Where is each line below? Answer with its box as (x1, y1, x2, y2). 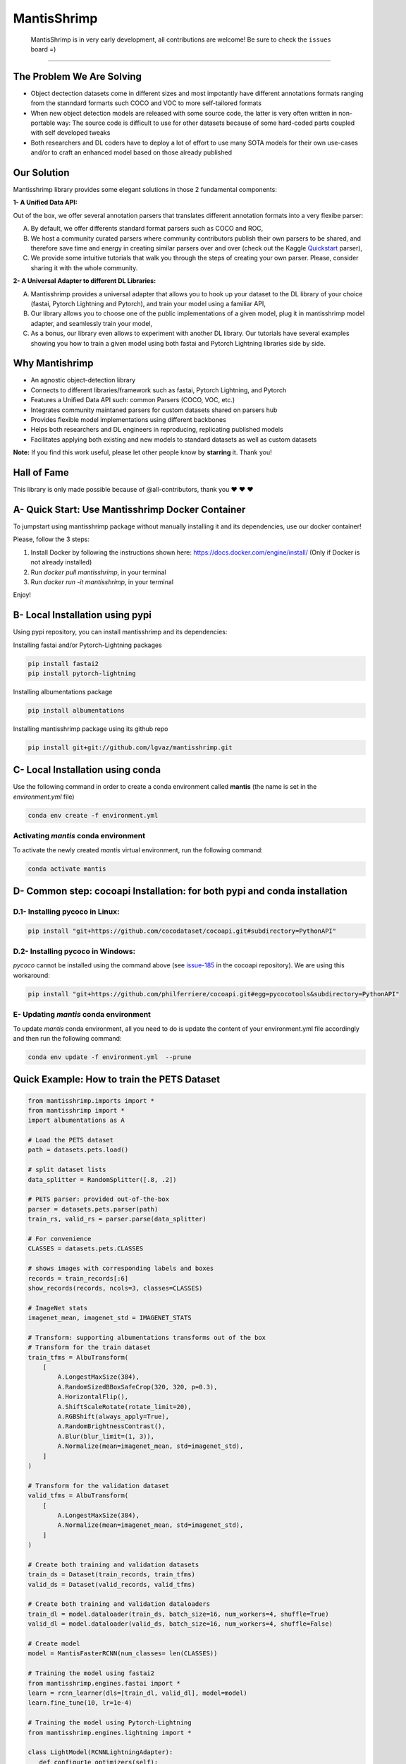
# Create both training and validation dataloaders (27, 1600, 211, 1608)
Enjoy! (13, 591, 32, 599)
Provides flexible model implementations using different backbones (30, 416, 227, 424)
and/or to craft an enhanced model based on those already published (30, 148, 233, 157)
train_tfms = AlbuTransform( (27, 1353, 129, 1361)
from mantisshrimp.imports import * (27, 1097, 155, 1104)
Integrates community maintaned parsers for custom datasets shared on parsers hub (30, 406, 278, 414)
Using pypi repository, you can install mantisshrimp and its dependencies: (13, 628, 228, 636)
